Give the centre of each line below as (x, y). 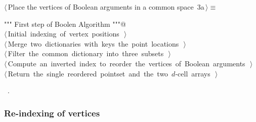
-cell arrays (193, 73)
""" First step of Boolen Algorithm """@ (65, 24)
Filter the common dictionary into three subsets (86, 53)
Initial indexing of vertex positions (63, 34)
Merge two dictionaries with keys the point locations (93, 43)
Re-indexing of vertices (52, 113)
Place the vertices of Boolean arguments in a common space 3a (106, 7)
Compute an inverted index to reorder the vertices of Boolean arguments (126, 63)
